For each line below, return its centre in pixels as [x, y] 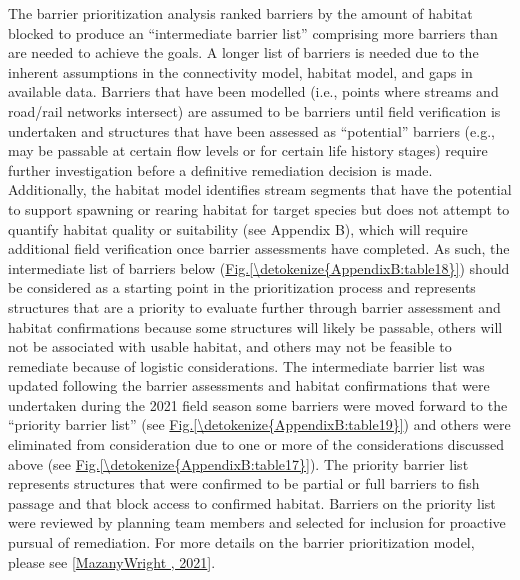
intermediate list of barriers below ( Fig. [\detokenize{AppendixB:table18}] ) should [259, 267]
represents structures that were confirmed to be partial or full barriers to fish [244, 483]
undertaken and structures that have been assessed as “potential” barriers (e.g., [251, 130]
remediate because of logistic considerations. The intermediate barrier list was [246, 365]
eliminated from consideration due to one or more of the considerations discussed [256, 444]
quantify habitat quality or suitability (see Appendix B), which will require [238, 228]
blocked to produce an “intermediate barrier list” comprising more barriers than [253, 32]
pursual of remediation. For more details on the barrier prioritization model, [241, 542]
